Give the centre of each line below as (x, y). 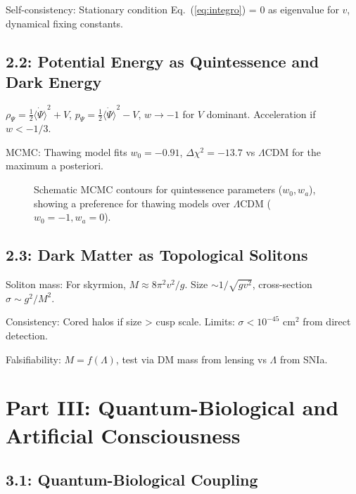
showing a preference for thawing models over (132, 203)
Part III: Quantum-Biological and (172, 407)
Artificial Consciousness (123, 435)
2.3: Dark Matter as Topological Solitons (157, 255)
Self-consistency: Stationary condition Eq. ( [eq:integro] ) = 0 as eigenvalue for (172, 9)
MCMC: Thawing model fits (66, 151)
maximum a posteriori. (55, 165)
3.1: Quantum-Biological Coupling (132, 480)
